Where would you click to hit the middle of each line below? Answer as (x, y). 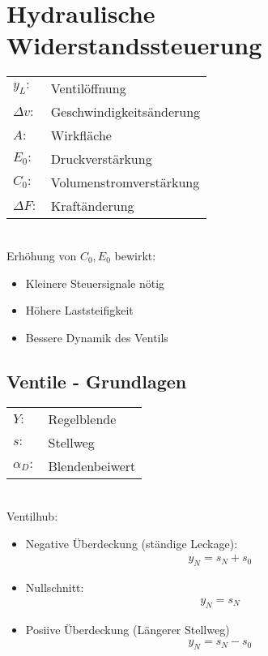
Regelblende (82, 419)
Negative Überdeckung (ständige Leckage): (132, 543)
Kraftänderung (92, 206)
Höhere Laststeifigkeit (79, 310)
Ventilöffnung (88, 88)
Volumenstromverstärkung (125, 182)
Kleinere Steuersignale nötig (95, 283)
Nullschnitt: (55, 587)
